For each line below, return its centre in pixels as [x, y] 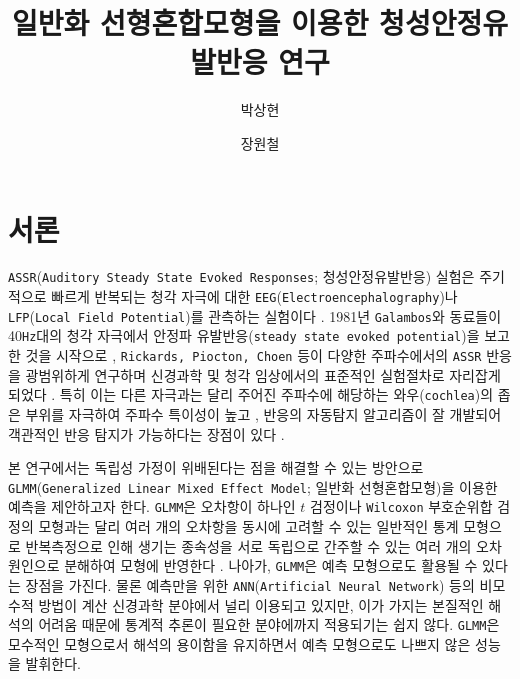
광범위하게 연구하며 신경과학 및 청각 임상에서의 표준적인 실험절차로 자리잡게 [263, 374]
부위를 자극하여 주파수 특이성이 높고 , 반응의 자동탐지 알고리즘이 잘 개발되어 [263, 413]
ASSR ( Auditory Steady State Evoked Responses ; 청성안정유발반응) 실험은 [241, 276]
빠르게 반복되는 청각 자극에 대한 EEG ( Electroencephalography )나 [254, 296]
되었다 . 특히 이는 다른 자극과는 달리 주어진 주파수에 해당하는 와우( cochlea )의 [251, 394]
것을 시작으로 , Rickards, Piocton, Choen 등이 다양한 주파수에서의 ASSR [253, 355]
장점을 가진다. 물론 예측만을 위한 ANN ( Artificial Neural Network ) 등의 [250, 584]
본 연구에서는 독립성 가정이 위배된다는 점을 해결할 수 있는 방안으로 [216, 467]
